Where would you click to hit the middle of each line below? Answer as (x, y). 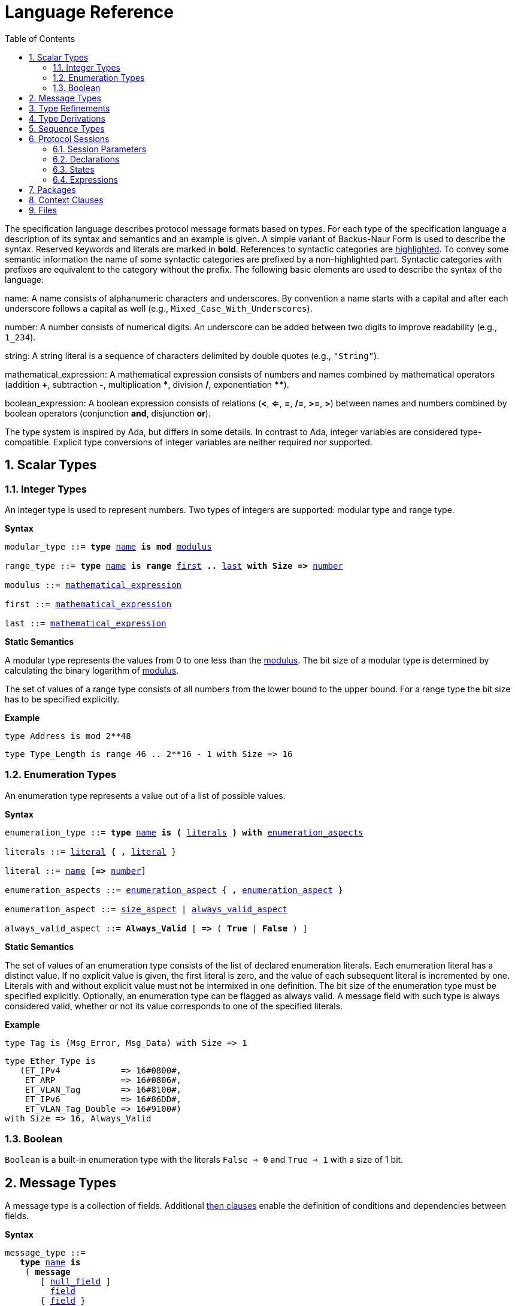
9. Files (43, 210)
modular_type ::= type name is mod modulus (108, 546)
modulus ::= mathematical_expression (93, 585)
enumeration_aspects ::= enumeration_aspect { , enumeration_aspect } (174, 890)
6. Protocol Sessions (69, 138)
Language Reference (89, 12)
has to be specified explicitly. (62, 699)
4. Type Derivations (67, 118)
